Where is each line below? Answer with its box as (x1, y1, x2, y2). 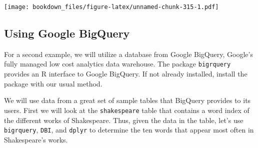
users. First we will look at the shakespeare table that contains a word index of (4, 104, 249, 115)
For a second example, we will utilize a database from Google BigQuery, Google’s (4, 48, 253, 59)
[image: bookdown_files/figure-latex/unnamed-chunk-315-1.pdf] (4, 3, 219, 10)
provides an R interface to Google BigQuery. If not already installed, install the (4, 68, 247, 79)
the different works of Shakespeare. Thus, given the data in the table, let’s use (4, 114, 243, 125)
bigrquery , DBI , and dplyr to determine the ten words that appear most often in (4, 124, 254, 135)
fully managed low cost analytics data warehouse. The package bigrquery (4, 58, 231, 69)
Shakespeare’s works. (4, 134, 68, 144)
